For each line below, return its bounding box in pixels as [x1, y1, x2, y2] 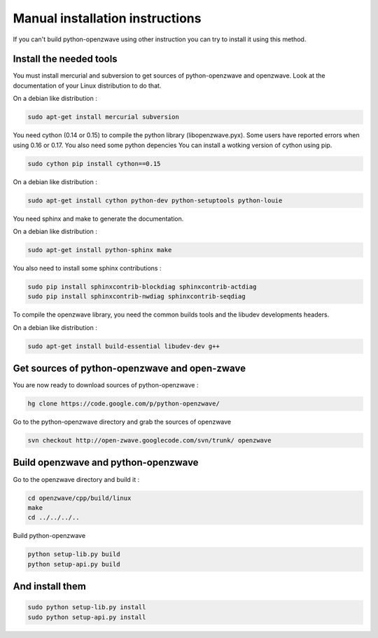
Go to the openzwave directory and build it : [13, 475, 140, 483]
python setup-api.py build [27, 560, 120, 568]
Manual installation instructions [13, 11, 202, 26]
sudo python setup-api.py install [27, 613, 146, 621]
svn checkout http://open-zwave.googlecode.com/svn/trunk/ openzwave [27, 436, 272, 445]
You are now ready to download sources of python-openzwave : [13, 381, 199, 389]
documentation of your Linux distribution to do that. [13, 81, 162, 90]
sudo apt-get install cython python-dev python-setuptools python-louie [27, 196, 283, 204]
